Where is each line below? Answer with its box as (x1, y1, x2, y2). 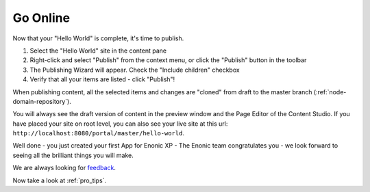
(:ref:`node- (313, 87, 347, 96)
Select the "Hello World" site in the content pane (29, 46, 167, 55)
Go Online (12, 10, 71, 25)
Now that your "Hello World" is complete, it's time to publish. (12, 34, 184, 42)
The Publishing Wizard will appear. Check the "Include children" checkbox (29, 66, 240, 74)
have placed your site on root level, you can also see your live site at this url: (12, 120, 228, 128)
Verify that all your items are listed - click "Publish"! (29, 75, 175, 83)
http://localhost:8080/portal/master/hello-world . (12, 129, 185, 137)
